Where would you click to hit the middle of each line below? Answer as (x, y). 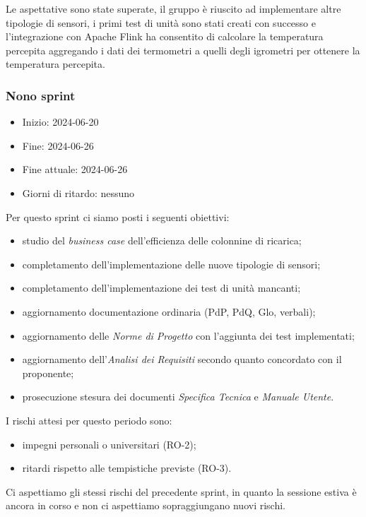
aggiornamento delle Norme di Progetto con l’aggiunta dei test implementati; (188, 335)
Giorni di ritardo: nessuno (78, 192)
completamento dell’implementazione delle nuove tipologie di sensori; (171, 264)
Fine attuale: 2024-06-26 (75, 169)
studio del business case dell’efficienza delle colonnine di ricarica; (162, 240)
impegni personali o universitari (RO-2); (109, 444)
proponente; (48, 373)
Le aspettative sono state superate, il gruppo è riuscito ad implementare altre (173, 8)
